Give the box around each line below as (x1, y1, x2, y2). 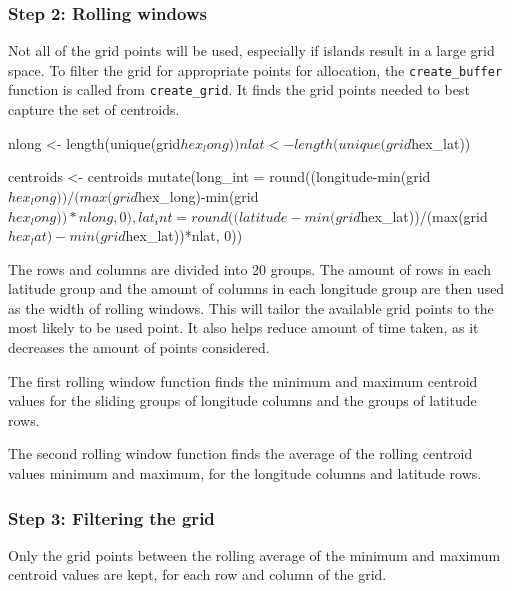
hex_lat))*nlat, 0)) (125, 225, 243, 246)
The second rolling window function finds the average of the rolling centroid (8, 443, 473, 464)
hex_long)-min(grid (137, 185, 259, 206)
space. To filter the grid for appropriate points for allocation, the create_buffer (8, 59, 503, 80)
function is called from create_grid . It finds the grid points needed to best (8, 79, 470, 100)
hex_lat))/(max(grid (360, 205, 488, 226)
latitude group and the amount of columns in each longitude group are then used (8, 278, 505, 299)
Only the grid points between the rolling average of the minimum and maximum (8, 544, 501, 565)
